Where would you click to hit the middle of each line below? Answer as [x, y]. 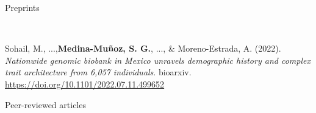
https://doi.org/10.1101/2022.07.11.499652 [85, 84]
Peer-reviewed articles [45, 104]
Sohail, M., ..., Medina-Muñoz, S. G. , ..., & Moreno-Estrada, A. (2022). [143, 48]
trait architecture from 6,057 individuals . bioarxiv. [98, 72]
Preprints [22, 7]
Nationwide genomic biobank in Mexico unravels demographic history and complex [158, 60]
